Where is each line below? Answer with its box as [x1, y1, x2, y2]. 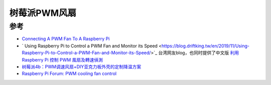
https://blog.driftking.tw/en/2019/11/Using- [161, 43, 249, 49]
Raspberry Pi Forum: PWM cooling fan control [22, 71, 117, 77]
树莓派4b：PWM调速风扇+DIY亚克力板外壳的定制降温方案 [22, 64, 142, 70]
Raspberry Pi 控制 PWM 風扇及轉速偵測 [22, 57, 103, 63]
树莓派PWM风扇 [9, 7, 77, 18]
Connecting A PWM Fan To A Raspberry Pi [22, 36, 110, 42]
